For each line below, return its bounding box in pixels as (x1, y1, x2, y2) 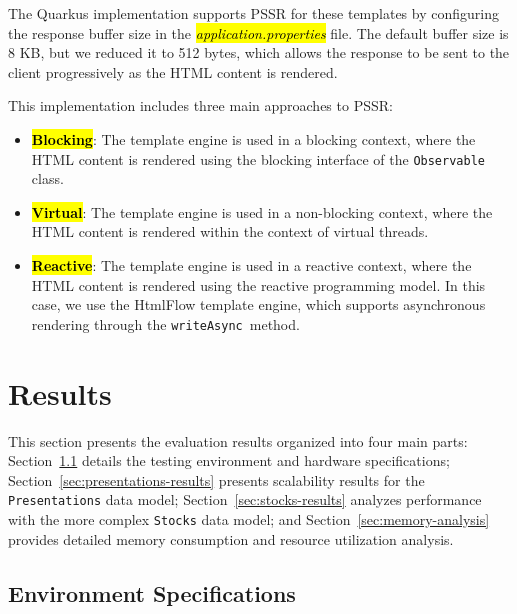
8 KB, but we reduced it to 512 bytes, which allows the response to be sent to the (8, 42, 510, 63)
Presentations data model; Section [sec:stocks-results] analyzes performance (8, 489, 482, 510)
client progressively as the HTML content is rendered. (8, 61, 338, 82)
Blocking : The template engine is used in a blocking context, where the (31, 128, 476, 149)
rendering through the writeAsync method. (31, 313, 300, 334)
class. (31, 168, 64, 189)
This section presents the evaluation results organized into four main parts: (8, 430, 468, 451)
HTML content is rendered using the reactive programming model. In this (31, 274, 486, 295)
